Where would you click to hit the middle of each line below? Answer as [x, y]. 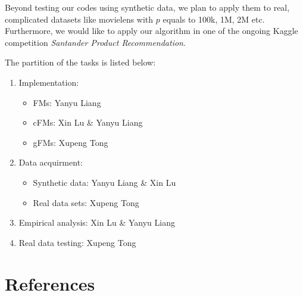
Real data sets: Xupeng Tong [86, 202]
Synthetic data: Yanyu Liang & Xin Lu [104, 182]
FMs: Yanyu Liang [67, 102]
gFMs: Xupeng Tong [71, 142]
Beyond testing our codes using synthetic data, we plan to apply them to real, [147, 7]
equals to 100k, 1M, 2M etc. [214, 19]
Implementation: [49, 82]
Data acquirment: [51, 162]
